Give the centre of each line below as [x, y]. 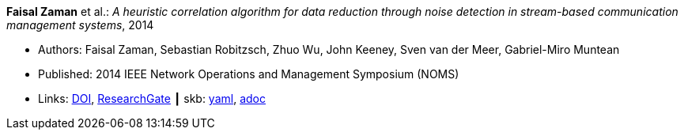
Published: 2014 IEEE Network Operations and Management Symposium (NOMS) [249, 74]
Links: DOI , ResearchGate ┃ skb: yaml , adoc [152, 98]
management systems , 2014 [80, 25]
